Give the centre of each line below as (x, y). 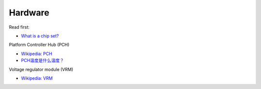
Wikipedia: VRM (37, 78)
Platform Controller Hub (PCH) (39, 45)
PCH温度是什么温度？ (43, 60)
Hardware (29, 13)
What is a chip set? (40, 36)
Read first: (19, 27)
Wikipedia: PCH (37, 54)
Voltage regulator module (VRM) (41, 69)
